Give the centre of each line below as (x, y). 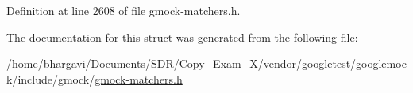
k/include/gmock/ (51, 78)
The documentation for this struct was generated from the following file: (182, 37)
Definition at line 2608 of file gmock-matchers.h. (124, 10)
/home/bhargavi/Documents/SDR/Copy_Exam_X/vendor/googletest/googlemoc (206, 63)
